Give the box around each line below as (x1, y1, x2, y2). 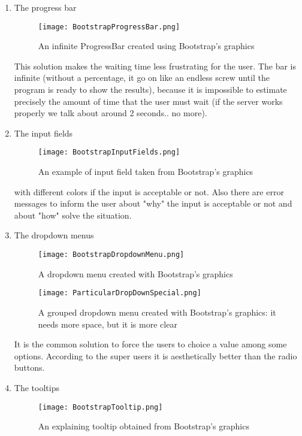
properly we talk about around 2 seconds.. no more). (14, 107, 207, 119)
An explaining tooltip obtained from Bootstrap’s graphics (38, 420, 249, 432)
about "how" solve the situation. (14, 208, 132, 221)
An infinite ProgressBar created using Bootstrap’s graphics (38, 40, 255, 52)
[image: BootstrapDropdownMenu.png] (38, 250, 185, 259)
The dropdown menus (14, 229, 94, 241)
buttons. (14, 361, 45, 374)
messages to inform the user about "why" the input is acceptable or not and (14, 197, 292, 210)
